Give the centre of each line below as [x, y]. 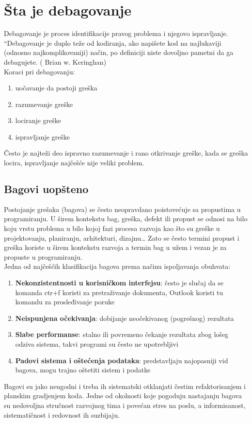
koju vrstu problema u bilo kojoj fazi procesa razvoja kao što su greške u [112, 228]
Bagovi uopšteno [46, 189]
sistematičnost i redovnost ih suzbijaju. [62, 414]
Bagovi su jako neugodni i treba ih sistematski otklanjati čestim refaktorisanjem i [125, 386]
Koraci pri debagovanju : [39, 71]
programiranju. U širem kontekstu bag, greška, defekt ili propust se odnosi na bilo [126, 219]
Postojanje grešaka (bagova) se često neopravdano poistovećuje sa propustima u [122, 209]
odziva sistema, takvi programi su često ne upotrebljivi [97, 344]
